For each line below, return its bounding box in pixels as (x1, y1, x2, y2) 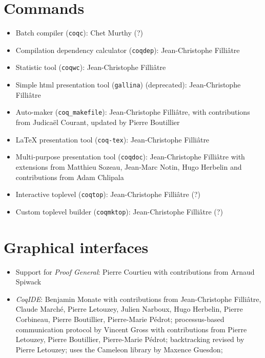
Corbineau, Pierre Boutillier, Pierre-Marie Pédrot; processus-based (15, 313, 225, 324)
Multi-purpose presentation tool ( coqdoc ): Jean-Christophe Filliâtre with (15, 151, 245, 162)
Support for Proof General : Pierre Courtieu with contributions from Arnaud (15, 266, 255, 277)
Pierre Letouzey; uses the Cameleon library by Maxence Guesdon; (15, 344, 223, 354)
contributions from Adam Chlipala (15, 171, 124, 182)
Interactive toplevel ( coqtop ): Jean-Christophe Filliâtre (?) (15, 189, 200, 200)
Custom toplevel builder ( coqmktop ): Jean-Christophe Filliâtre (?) (15, 206, 223, 217)
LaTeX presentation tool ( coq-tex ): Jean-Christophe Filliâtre (15, 134, 210, 145)
